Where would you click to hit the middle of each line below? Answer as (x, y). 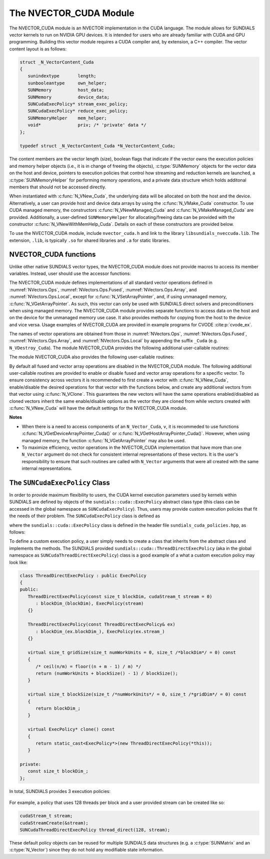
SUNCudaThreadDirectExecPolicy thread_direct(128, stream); (95, 830)
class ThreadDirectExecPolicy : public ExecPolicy (83, 575)
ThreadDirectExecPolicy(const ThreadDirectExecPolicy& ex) (101, 624)
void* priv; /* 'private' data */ (87, 125)
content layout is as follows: (38, 49)
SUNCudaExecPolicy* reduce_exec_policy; (78, 111)
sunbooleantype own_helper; (67, 83)
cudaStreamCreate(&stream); (54, 823)
